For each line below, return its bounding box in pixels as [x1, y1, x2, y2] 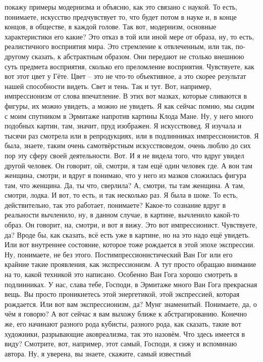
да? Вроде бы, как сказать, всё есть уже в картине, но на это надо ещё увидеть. [5, 229, 250, 240]
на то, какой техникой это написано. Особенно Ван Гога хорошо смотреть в [5, 269, 238, 280]
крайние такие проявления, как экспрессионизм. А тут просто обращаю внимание [5, 259, 256, 269]
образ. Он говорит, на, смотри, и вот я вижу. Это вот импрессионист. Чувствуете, [5, 219, 257, 230]
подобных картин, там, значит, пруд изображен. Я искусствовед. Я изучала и [5, 120, 242, 131]
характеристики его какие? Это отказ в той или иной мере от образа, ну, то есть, [5, 31, 254, 41]
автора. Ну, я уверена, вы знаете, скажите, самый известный [5, 348, 191, 358]
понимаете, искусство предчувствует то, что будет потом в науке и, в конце [5, 11, 237, 22]
